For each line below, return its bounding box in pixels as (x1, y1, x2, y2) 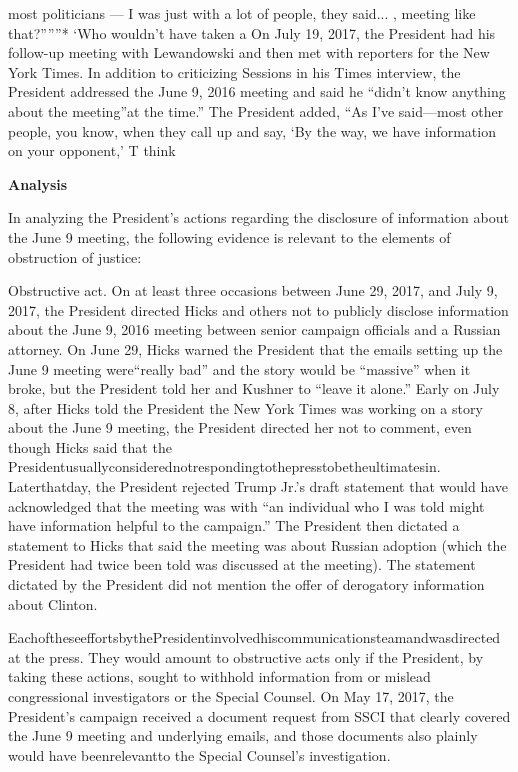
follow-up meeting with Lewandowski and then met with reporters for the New (8, 42, 490, 63)
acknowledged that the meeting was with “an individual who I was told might (8, 495, 485, 516)
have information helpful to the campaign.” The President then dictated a (8, 515, 460, 536)
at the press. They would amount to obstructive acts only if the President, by (8, 646, 484, 667)
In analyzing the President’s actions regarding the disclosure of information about (8, 207, 509, 228)
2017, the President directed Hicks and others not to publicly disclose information (8, 299, 509, 320)
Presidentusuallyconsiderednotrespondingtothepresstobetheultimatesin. (8, 456, 441, 477)
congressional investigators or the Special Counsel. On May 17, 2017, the (8, 686, 454, 706)
